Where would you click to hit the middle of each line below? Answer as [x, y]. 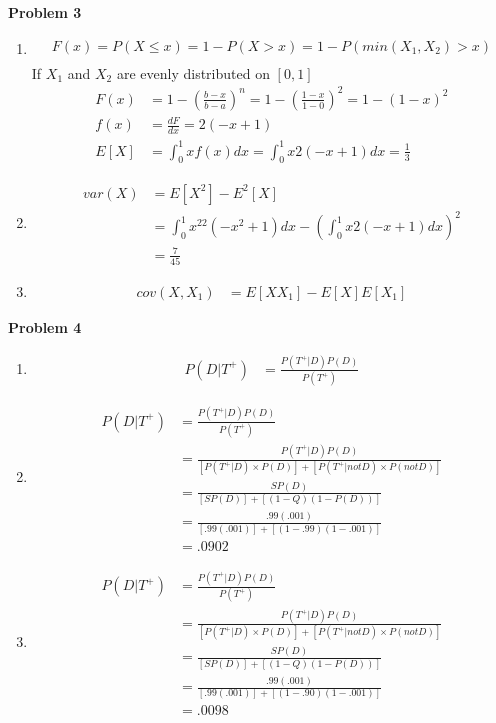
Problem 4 [45, 326]
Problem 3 [45, 12]
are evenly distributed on [193, 72]
